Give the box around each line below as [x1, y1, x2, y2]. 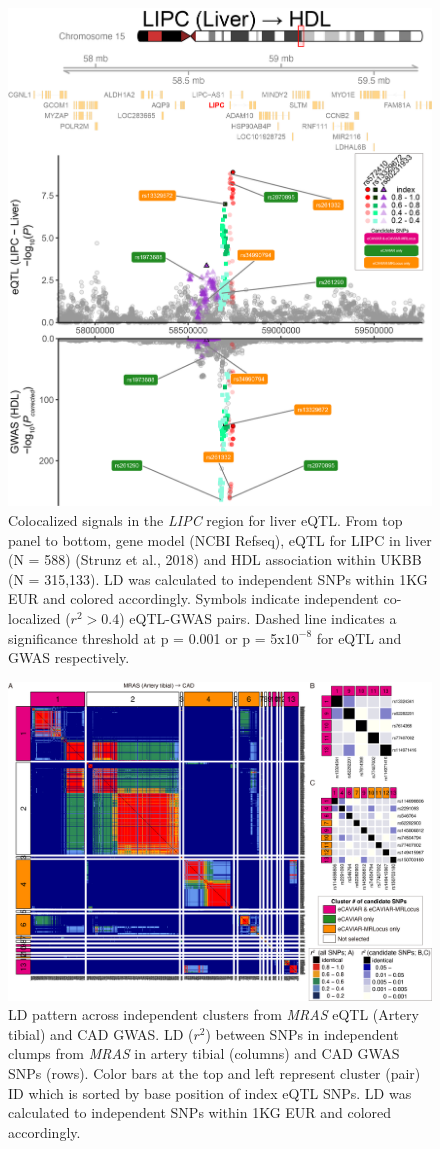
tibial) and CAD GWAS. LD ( [8, 1023, 194, 1044]
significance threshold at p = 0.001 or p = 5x [8, 627, 285, 648]
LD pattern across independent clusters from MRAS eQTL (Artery [8, 1004, 419, 1025]
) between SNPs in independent [205, 1023, 399, 1044]
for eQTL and [316, 627, 402, 648]
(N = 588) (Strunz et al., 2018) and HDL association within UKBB [8, 549, 422, 570]
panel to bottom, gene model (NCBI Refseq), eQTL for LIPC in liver [8, 529, 432, 550]
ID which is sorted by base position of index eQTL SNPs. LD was [8, 1082, 412, 1103]
